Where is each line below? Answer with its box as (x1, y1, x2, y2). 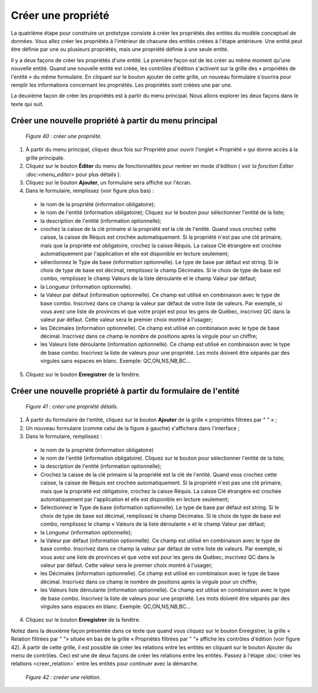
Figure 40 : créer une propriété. (25, 133, 102, 140)
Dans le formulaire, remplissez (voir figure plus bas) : (25, 187, 154, 194)
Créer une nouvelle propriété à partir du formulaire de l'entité (11, 386, 240, 396)
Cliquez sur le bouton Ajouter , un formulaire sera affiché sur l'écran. (25, 179, 192, 186)
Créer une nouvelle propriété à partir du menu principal (11, 115, 218, 126)
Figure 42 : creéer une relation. (25, 674, 101, 681)
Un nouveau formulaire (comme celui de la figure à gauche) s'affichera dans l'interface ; (25, 424, 240, 431)
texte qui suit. (11, 100, 44, 107)
